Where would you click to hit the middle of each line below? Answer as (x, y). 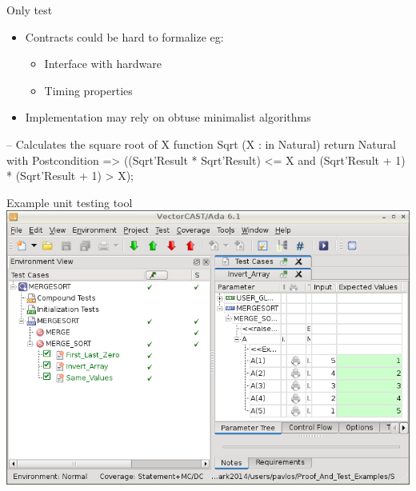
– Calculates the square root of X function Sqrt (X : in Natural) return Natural (201, 144)
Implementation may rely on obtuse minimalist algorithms (168, 117)
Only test (30, 10)
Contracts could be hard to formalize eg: (124, 36)
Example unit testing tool (70, 202)
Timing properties (88, 90)
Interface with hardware (103, 64)
